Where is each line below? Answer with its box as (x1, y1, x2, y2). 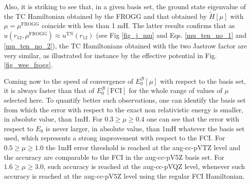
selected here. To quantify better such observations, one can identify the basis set (4, 94, 246, 105)
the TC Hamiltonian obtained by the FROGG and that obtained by (4, 11, 207, 21)
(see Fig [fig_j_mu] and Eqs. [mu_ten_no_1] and (96, 30, 247, 40)
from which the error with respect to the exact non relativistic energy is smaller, (4, 104, 244, 114)
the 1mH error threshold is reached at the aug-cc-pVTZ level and (46, 142, 240, 152)
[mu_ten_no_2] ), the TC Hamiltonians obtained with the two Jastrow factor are (4, 41, 247, 50)
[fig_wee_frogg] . (4, 60, 53, 70)
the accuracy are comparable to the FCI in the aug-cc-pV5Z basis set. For (4, 152, 224, 162)
